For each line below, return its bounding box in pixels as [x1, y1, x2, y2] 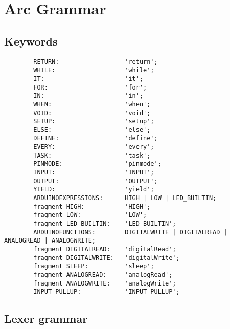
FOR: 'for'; [33, 83, 147, 91]
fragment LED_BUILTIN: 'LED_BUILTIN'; [33, 220, 176, 228]
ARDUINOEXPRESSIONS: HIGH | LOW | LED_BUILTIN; [33, 194, 217, 202]
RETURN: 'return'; [33, 58, 158, 65]
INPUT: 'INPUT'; [33, 169, 154, 177]
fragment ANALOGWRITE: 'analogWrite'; [33, 279, 176, 287]
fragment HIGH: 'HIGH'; [33, 203, 151, 210]
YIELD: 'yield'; [33, 186, 154, 193]
